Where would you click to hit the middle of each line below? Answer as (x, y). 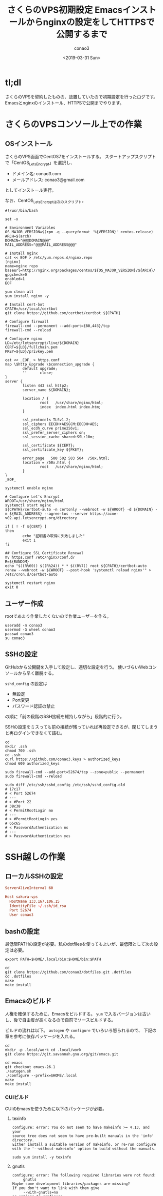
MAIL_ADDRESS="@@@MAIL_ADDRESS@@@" (41, 245)
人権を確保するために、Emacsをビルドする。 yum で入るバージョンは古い (78, 1014)
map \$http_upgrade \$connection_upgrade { (50, 365)
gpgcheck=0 (16, 275)
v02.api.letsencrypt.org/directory (41, 518)
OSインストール (29, 144)
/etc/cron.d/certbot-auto (31, 575)
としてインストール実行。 (31, 190)
